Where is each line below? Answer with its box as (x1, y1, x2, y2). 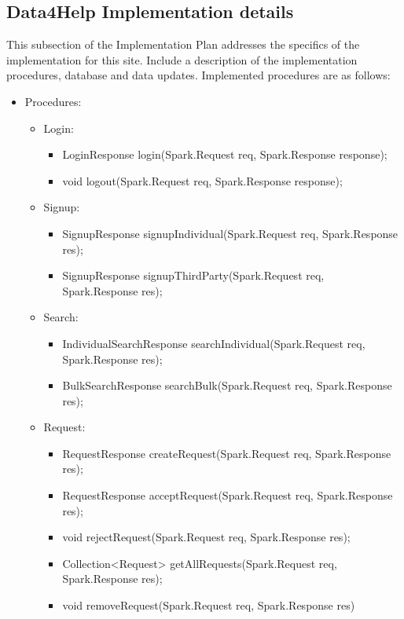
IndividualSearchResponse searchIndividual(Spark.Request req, (62, 335, 365, 351)
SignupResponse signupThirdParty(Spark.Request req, (62, 267, 325, 284)
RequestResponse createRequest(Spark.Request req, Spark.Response (62, 445, 391, 461)
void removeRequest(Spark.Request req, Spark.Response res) (62, 597, 355, 614)
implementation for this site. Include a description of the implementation (6, 51, 358, 68)
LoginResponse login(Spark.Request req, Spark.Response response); (62, 146, 387, 163)
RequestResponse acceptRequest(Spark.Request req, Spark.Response (62, 487, 393, 504)
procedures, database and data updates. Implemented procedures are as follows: (6, 67, 391, 83)
